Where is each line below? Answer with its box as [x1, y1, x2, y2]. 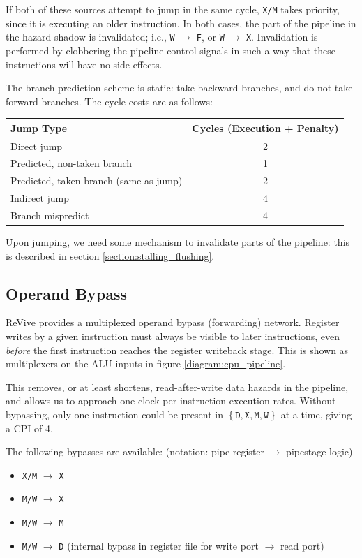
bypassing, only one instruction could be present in [6, 407, 223, 422]
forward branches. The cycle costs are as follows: [6, 94, 213, 108]
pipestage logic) [286, 444, 353, 459]
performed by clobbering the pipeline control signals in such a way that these [6, 43, 335, 57]
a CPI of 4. [6, 420, 53, 435]
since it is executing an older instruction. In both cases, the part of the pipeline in [6, 15, 356, 30]
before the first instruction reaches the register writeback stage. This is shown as [6, 342, 349, 357]
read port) [280, 538, 324, 552]
